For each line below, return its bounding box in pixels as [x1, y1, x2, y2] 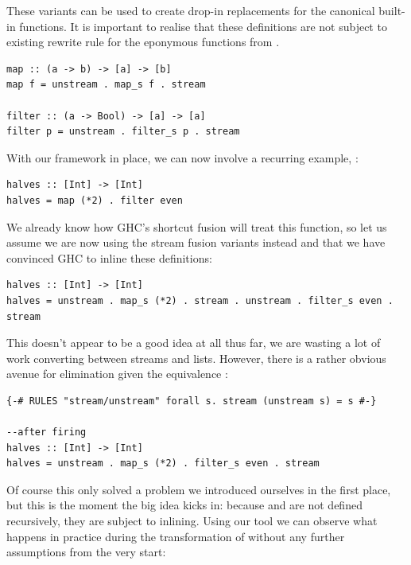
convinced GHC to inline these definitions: [6, 249, 212, 266]
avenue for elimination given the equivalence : [6, 365, 228, 382]
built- [378, 2, 405, 18]
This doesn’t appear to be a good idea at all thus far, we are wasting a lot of [6, 334, 381, 351]
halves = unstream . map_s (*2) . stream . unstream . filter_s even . [6, 294, 394, 306]
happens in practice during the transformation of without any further [6, 528, 345, 544]
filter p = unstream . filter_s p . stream [6, 126, 240, 138]
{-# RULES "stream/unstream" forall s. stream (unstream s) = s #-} [6, 395, 377, 407]
